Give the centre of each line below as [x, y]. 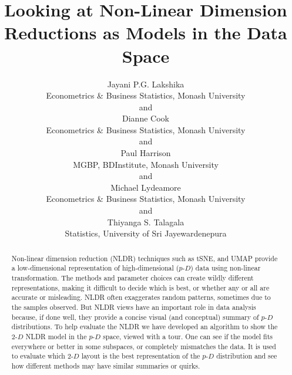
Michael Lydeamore [146, 187]
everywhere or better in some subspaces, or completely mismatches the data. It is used [144, 346]
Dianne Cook [146, 118]
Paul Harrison [146, 153]
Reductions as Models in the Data [146, 33]
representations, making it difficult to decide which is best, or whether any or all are [140, 287]
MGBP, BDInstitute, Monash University [146, 164]
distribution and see [247, 356]
